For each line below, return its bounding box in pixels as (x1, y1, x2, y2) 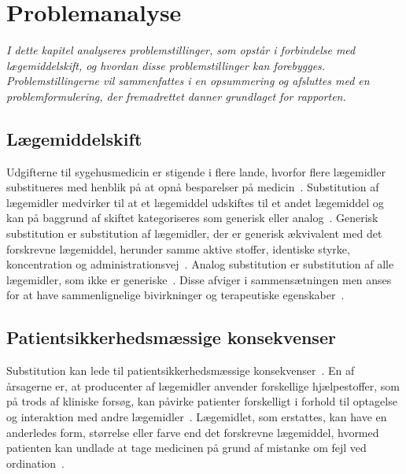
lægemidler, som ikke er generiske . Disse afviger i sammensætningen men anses (6, 271, 392, 287)
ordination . (6, 454, 65, 471)
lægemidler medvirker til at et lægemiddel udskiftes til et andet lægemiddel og (6, 194, 384, 210)
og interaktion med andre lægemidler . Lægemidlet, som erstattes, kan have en (6, 409, 387, 425)
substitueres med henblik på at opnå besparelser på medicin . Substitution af (6, 179, 379, 195)
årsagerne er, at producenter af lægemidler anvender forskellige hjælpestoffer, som (6, 377, 400, 394)
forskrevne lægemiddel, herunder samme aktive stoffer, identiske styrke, (6, 240, 350, 257)
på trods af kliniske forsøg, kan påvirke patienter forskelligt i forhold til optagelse (6, 393, 397, 409)
